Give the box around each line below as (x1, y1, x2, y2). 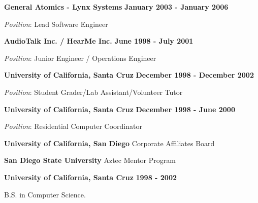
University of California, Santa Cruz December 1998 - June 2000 (4, 104, 235, 114)
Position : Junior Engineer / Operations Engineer (4, 52, 156, 63)
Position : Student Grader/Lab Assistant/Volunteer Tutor (4, 86, 183, 97)
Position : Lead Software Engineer (4, 18, 108, 29)
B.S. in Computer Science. (4, 189, 86, 199)
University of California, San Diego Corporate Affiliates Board (4, 138, 215, 148)
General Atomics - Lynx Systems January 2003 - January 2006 (4, 2, 229, 12)
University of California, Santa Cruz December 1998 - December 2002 (4, 70, 254, 80)
